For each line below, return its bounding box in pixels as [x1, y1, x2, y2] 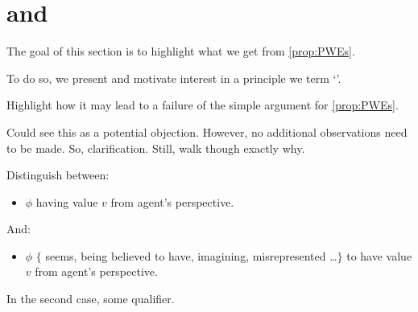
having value [35, 193, 98, 210]
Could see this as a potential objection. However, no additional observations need [6, 123, 408, 140]
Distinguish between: [6, 166, 110, 183]
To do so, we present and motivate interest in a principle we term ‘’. [6, 69, 341, 86]
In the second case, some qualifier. [6, 290, 175, 307]
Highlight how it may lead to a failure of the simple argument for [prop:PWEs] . [6, 96, 399, 113]
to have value [346, 247, 412, 264]
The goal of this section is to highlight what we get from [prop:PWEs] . [6, 43, 355, 60]
